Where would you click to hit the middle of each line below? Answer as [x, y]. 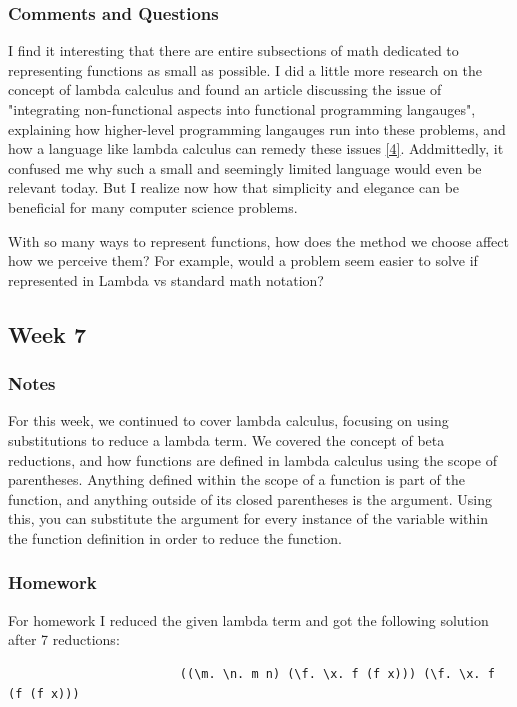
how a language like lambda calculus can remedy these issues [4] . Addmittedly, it [256, 148]
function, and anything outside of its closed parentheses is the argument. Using [250, 498]
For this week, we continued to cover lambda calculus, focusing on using [228, 420]
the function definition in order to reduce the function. [175, 537]
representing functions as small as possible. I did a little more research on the [245, 69]
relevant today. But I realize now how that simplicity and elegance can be [234, 187]
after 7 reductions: [64, 639]
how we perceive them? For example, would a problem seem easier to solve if [243, 260]
